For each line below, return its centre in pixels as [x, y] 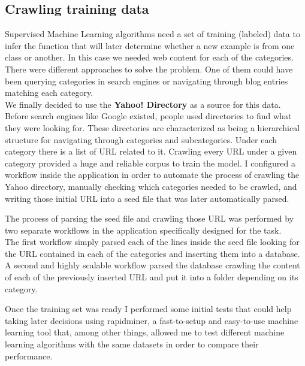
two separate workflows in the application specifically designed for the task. [143, 230]
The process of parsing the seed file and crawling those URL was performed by [150, 218]
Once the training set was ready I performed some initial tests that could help [148, 309]
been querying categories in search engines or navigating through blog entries [147, 81]
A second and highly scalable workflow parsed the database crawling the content [152, 265]
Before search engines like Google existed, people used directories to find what [148, 116]
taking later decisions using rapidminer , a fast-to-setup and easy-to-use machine [152, 320]
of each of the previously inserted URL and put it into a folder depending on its [152, 277]
